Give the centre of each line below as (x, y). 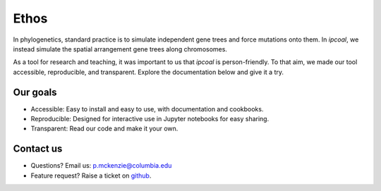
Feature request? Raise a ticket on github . (91, 175)
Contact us (38, 149)
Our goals (35, 92)
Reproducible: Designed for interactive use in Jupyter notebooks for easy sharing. (150, 119)
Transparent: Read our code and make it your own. (104, 129)
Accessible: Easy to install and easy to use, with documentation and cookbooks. (147, 109)
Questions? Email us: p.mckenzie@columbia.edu (101, 166)
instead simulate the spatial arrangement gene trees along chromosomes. (120, 49)
